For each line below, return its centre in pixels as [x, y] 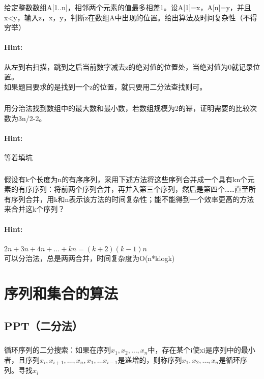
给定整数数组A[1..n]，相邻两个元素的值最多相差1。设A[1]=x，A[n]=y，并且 [128, 7]
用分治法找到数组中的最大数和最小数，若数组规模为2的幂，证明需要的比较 [127, 108]
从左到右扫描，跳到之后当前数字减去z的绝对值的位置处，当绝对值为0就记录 [129, 66]
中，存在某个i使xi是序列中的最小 [201, 350]
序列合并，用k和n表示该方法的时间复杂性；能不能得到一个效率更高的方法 [133, 199]
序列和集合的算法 [61, 293]
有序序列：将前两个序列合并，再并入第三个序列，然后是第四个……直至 [133, 189]
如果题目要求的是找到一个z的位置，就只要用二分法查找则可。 [106, 86]
